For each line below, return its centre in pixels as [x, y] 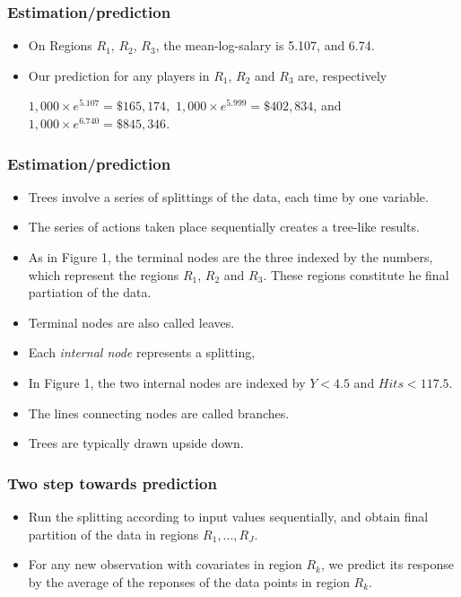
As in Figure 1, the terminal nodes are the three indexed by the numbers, [230, 257]
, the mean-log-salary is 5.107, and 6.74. [265, 45]
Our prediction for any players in [119, 75]
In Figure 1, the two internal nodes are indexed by [167, 382]
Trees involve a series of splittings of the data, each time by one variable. [228, 196]
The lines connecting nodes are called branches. [159, 413]
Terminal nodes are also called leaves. [131, 322]
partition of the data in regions [113, 534]
